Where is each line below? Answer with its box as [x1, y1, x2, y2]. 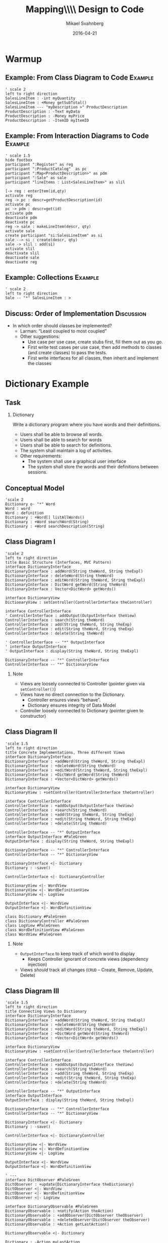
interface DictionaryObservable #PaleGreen [5, 1204, 98, 1210]
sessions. [27, 469, 48, 475]
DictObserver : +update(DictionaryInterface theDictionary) [5, 1182, 135, 1187]
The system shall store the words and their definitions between [27, 464, 159, 470]
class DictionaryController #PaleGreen [5, 919, 89, 924]
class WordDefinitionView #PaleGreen [5, 927, 85, 932]
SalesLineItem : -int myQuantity [5, 95, 76, 101]
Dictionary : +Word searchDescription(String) [5, 524, 105, 529]
